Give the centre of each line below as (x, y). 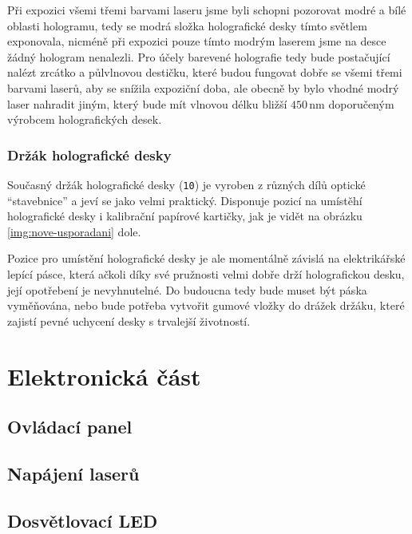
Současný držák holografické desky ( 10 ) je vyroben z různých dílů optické (186, 184)
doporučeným (361, 103)
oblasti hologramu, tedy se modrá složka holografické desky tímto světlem (187, 25)
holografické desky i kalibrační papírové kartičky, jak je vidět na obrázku (185, 216)
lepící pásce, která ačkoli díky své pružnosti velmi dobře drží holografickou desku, (206, 274)
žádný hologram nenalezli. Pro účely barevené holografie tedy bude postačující (199, 56)
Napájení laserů (73, 473)
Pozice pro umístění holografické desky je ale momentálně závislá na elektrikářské (206, 258)
